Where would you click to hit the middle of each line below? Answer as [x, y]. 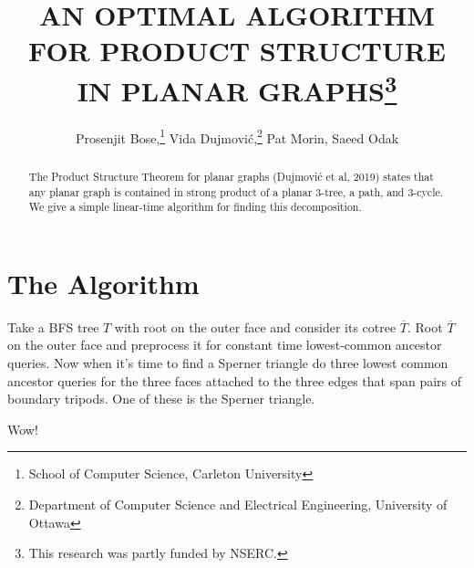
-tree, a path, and [363, 191]
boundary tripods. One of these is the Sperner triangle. [161, 399]
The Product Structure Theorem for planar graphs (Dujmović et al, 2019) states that [231, 176]
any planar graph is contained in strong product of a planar [170, 191]
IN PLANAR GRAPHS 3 [237, 88]
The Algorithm [103, 283]
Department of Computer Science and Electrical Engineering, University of [238, 504]
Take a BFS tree [53, 326]
